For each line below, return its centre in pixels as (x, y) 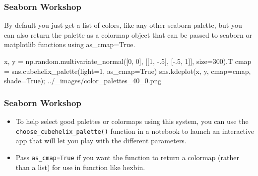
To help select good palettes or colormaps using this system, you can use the (132, 121)
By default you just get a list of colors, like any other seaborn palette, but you (123, 25)
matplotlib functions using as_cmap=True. (70, 44)
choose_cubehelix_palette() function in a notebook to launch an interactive (135, 131)
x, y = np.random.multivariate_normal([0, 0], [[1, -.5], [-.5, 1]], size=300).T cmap (128, 61)
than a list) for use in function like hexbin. (80, 167)
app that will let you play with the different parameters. (101, 141)
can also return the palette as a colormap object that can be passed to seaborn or (128, 34)
